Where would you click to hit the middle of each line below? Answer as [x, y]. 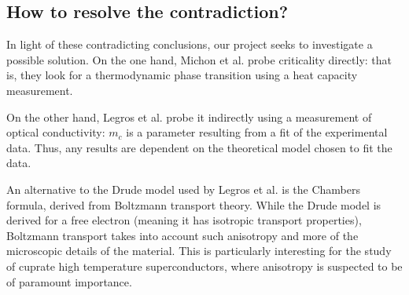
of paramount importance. [69, 281]
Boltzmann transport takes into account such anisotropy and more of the [182, 235]
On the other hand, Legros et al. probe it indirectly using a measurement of [189, 117]
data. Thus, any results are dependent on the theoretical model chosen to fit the [199, 147]
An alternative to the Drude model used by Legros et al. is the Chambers [183, 189]
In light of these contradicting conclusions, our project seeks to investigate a [190, 44]
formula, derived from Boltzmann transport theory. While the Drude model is [194, 204]
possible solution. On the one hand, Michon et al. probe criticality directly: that [199, 59]
